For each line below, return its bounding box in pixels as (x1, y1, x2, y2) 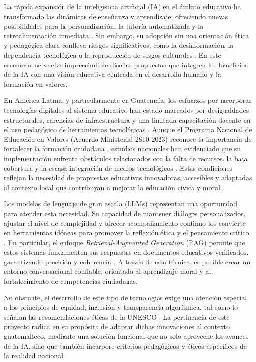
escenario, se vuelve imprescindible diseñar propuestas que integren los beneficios (4, 59, 248, 69)
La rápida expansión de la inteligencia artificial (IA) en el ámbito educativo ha (4, 1, 241, 11)
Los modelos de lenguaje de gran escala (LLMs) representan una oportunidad (4, 198, 238, 209)
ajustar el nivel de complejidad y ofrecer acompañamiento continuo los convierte (4, 218, 246, 228)
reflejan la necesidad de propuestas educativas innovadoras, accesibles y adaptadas (4, 172, 252, 183)
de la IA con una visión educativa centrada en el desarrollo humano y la (4, 69, 221, 79)
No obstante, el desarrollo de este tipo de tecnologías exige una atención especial (4, 292, 247, 302)
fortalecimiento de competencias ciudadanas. (4, 276, 138, 286)
